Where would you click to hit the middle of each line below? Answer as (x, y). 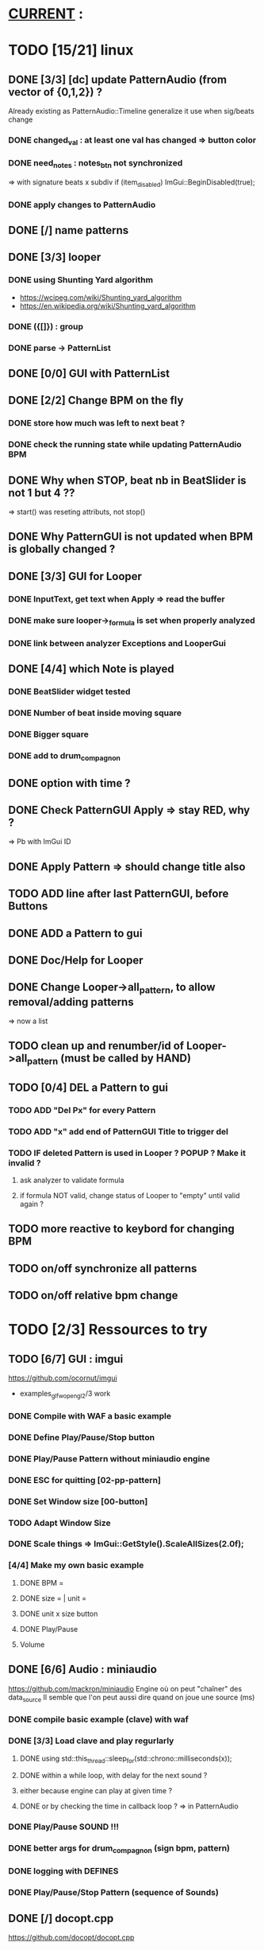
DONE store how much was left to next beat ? (97, 423)
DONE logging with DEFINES (63, 1871)
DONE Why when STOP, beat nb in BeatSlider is (128, 480)
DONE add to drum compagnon (64, 756)
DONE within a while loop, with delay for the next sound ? (113, 1776)
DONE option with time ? (69, 783)
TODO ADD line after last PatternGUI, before (119, 894)
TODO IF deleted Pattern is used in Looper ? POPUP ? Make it (127, 1153)
